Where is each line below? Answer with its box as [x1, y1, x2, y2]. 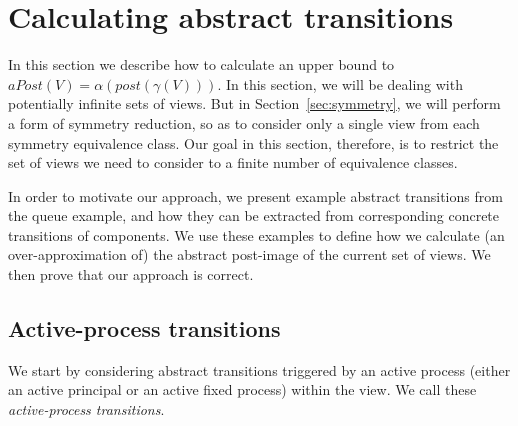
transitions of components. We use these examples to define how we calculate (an [8, 224, 505, 245]
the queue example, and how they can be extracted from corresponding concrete [8, 205, 500, 226]
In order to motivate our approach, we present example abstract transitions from [8, 185, 503, 206]
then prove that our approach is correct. [8, 264, 254, 285]
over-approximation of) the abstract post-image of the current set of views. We [8, 244, 491, 265]
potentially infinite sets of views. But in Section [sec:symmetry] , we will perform [8, 93, 501, 114]
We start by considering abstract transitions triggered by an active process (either [8, 359, 511, 380]
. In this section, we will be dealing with [217, 73, 463, 94]
